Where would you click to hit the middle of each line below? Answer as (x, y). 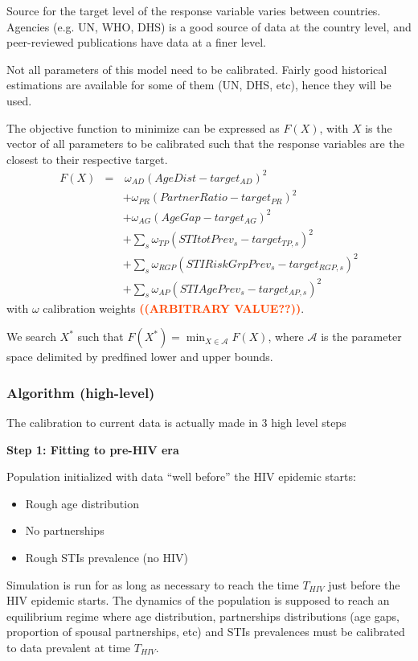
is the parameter (361, 337)
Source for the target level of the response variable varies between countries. (194, 10)
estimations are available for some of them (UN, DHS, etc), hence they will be (199, 85)
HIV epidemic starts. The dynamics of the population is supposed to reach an (198, 600)
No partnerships (65, 530)
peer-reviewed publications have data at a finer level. (136, 42)
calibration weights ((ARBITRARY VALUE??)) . (174, 308)
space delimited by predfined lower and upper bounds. (140, 357)
